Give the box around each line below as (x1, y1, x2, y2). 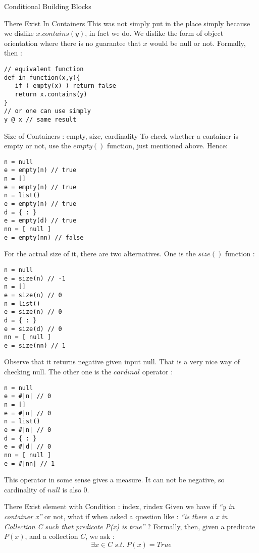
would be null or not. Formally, (149, 37, 246, 48)
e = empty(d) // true (4, 217, 77, 225)
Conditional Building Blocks (4, 1, 91, 11)
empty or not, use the (4, 140, 71, 151)
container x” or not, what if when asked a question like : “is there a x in (4, 511, 228, 521)
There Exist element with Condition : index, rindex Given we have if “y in (4, 501, 235, 512)
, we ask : (85, 531, 115, 541)
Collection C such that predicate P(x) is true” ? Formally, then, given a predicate (4, 521, 255, 531)
